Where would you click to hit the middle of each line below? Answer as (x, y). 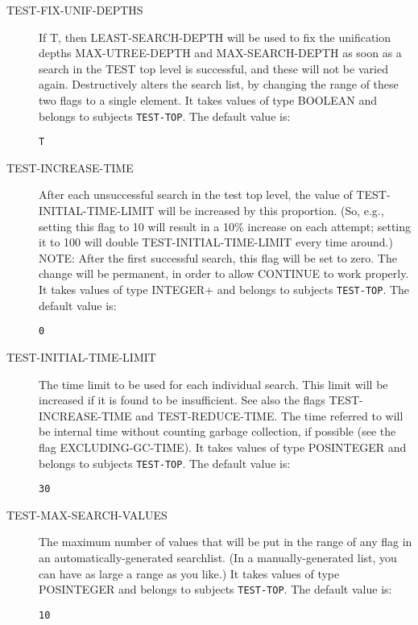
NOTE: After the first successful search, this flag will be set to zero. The (218, 257)
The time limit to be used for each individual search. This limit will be (213, 384)
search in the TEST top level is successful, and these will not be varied (213, 68)
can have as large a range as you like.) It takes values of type (189, 573)
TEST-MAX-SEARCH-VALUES (87, 514)
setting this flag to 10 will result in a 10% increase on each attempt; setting (225, 226)
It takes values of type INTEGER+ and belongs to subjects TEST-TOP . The (224, 290)
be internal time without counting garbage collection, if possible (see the (217, 431)
